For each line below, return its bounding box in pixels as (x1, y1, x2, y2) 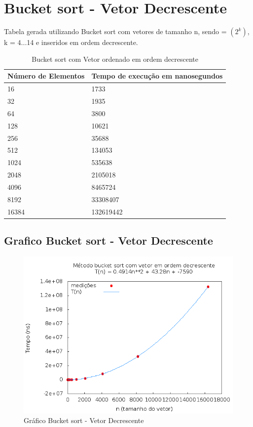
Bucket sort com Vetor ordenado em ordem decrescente (32, 53, 198, 64)
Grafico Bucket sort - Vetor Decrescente (4, 233, 213, 248)
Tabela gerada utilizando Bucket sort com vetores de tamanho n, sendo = (4, 26, 227, 37)
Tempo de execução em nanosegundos (91, 71, 223, 81)
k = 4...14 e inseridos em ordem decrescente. (4, 37, 138, 47)
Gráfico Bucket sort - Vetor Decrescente (24, 415, 144, 426)
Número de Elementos (7, 71, 85, 81)
